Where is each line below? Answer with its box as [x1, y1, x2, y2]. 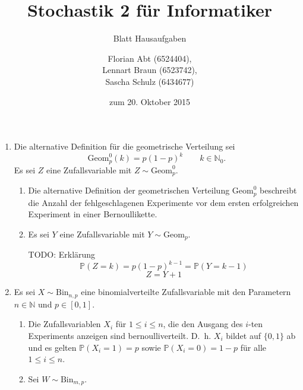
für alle [240, 341, 266, 353]
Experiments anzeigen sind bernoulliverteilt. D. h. [28, 329, 212, 341]
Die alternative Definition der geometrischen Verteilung [28, 184, 230, 196]
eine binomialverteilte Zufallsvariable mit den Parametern [81, 286, 291, 298]
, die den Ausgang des [163, 318, 243, 330]
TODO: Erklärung [28, 248, 96, 261]
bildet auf [226, 329, 261, 341]
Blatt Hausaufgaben [113, 32, 187, 45]
